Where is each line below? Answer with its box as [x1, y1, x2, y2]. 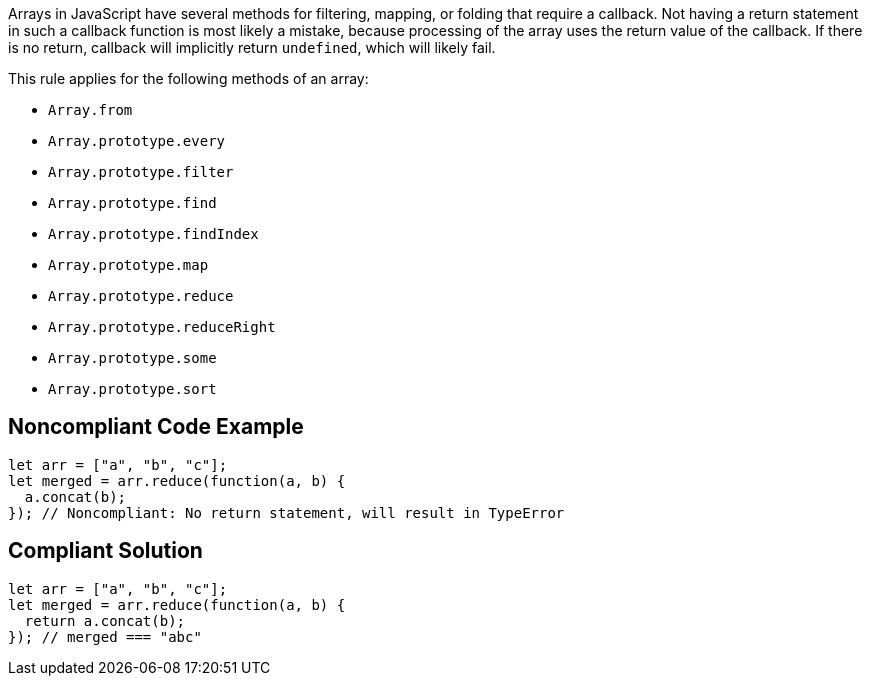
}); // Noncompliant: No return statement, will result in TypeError [8, 504, 565, 521]
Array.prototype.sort [48, 381, 217, 397]
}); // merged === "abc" [8, 628, 202, 645]
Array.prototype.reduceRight [48, 319, 276, 335]
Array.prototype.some [48, 350, 217, 366]
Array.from [48, 102, 133, 118]
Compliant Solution [8, 538, 203, 564]
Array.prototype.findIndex [48, 226, 259, 242]
